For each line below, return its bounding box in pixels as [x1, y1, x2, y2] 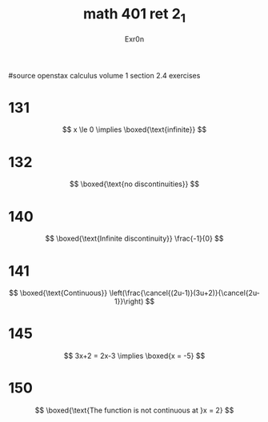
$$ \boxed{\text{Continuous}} [9, 289, 108, 298]
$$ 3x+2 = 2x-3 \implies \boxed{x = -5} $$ [63, 351, 206, 360]
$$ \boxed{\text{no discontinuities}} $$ [69, 179, 200, 189]
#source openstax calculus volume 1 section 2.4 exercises [8, 70, 201, 80]
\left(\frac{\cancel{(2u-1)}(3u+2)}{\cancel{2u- [109, 289, 260, 298]
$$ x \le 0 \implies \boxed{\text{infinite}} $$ [62, 125, 206, 134]
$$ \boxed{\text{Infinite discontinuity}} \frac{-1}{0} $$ [45, 233, 224, 244]
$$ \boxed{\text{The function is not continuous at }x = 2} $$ [34, 405, 234, 416]
